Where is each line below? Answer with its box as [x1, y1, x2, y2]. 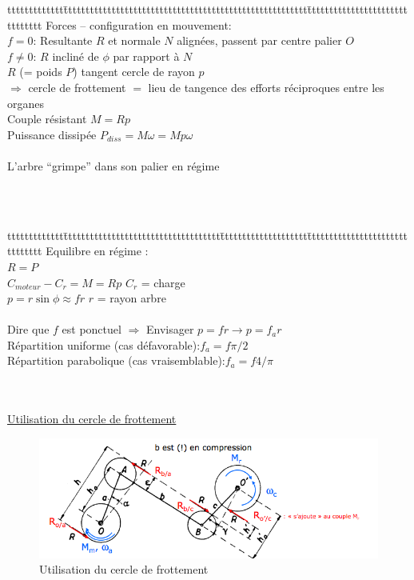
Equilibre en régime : [46, 242, 149, 259]
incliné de [52, 47, 99, 64]
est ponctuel [62, 321, 121, 338]
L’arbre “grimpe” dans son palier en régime [7, 157, 220, 174]
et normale [108, 32, 161, 49]
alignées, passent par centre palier [177, 32, 342, 49]
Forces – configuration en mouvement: [46, 16, 232, 33]
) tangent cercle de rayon [73, 63, 195, 80]
